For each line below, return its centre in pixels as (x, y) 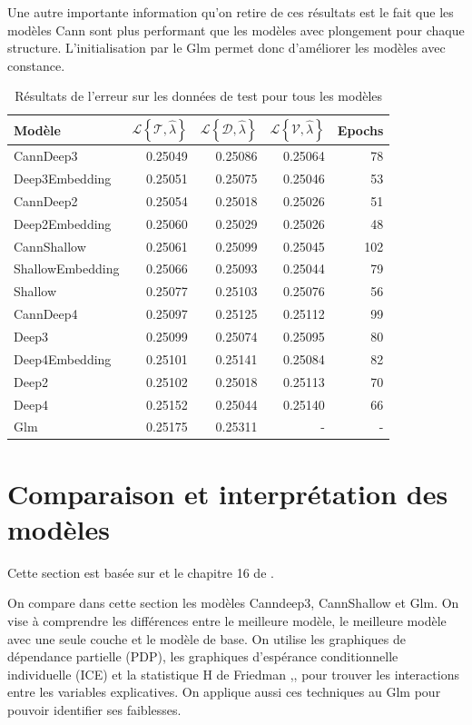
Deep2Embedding (63, 223)
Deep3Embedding (63, 179)
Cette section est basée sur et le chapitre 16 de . (141, 572)
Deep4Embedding (63, 358)
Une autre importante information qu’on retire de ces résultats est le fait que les (231, 12)
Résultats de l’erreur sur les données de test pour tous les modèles (199, 96)
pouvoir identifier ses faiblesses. (94, 709)
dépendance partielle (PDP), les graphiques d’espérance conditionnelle (203, 656)
